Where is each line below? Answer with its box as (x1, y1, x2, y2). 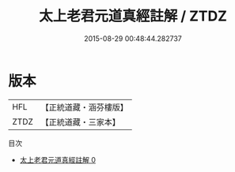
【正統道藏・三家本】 (40, 116, 121, 127)
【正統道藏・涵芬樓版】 (40, 102, 129, 113)
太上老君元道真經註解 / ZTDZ (38, 7, 228, 25)
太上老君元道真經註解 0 (19, 155, 97, 164)
